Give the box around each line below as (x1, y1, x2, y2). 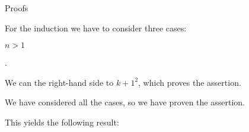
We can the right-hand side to (5, 76, 114, 88)
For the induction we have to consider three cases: (5, 21, 187, 34)
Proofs (5, 2, 28, 14)
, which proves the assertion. (138, 76, 241, 88)
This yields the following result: (5, 115, 119, 128)
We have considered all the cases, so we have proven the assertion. (5, 96, 245, 108)
